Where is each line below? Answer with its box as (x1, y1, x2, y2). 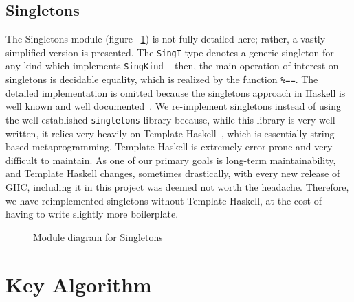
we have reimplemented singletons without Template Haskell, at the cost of (5, 193, 322, 207)
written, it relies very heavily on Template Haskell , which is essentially (5, 126, 307, 140)
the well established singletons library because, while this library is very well (5, 112, 335, 126)
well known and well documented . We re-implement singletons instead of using (5, 99, 341, 113)
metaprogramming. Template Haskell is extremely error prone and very (32, 139, 333, 154)
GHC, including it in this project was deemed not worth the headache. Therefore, (5, 179, 349, 194)
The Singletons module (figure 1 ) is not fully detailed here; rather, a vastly (5, 32, 326, 46)
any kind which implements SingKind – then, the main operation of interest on (5, 58, 339, 73)
